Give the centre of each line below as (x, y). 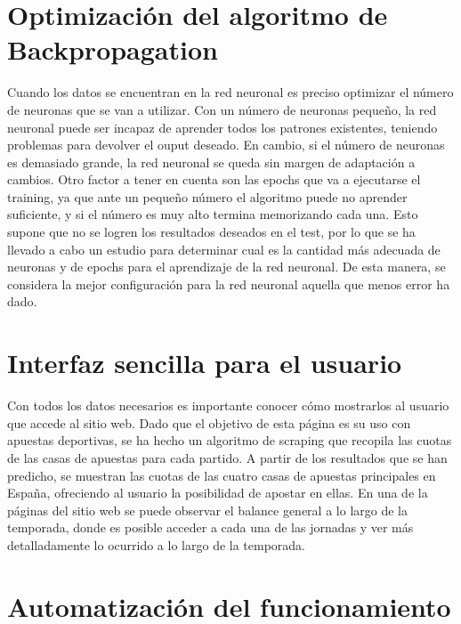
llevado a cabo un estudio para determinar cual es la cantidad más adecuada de (224, 249)
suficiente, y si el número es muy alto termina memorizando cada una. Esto (213, 214)
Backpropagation (113, 49)
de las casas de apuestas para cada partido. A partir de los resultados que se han (227, 457)
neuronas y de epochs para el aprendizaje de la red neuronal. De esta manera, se (226, 267)
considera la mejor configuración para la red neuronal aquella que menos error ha (229, 284)
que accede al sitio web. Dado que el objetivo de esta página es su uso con (209, 422)
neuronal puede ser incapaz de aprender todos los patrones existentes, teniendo (222, 127)
